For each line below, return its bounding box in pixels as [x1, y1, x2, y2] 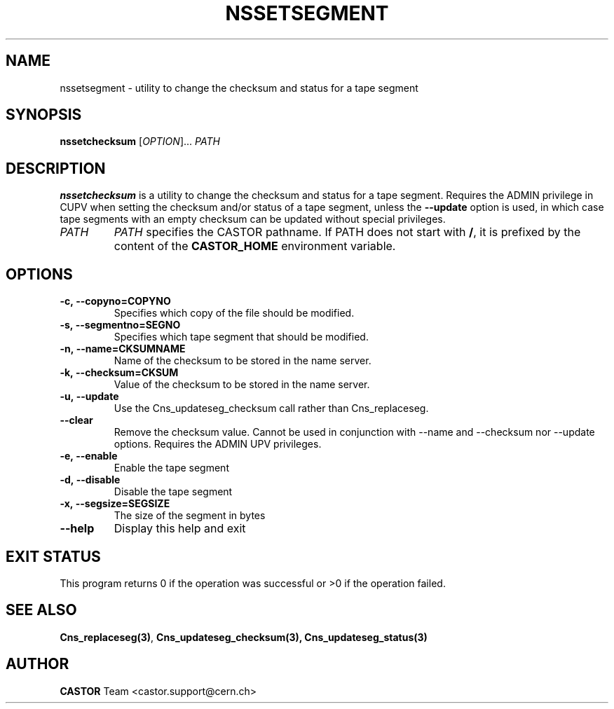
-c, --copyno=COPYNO [60, 295, 171, 308]
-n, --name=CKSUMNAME [60, 343, 186, 355]
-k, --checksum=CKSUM [60, 366, 179, 379]
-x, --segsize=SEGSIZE [60, 497, 170, 510]
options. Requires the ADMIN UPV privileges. [114, 438, 322, 450]
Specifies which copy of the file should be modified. [114, 307, 355, 319]
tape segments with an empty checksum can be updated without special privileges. [60, 213, 446, 226]
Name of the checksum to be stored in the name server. [114, 354, 371, 367]
